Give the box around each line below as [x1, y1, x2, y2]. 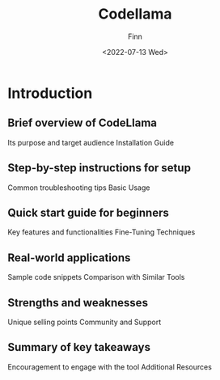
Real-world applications [7, 251, 131, 264]
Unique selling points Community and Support [7, 317, 162, 327]
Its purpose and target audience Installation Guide [7, 137, 175, 147]
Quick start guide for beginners [7, 205, 169, 219]
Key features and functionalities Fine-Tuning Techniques [7, 227, 196, 237]
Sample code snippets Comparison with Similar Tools [7, 272, 185, 282]
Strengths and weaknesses [7, 296, 149, 310]
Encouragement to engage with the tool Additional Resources [7, 361, 212, 372]
